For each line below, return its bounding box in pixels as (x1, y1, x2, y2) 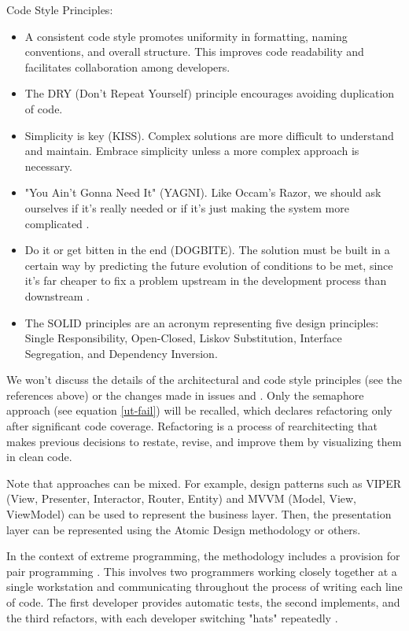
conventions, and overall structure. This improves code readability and (24, 43, 364, 60)
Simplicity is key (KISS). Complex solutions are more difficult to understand (24, 127, 394, 143)
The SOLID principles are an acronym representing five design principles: (24, 314, 379, 330)
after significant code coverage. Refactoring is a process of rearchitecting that (6, 418, 378, 434)
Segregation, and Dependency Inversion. (24, 345, 218, 361)
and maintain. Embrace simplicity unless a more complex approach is (24, 142, 359, 159)
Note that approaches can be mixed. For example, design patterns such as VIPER (6, 474, 402, 491)
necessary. (24, 157, 72, 174)
